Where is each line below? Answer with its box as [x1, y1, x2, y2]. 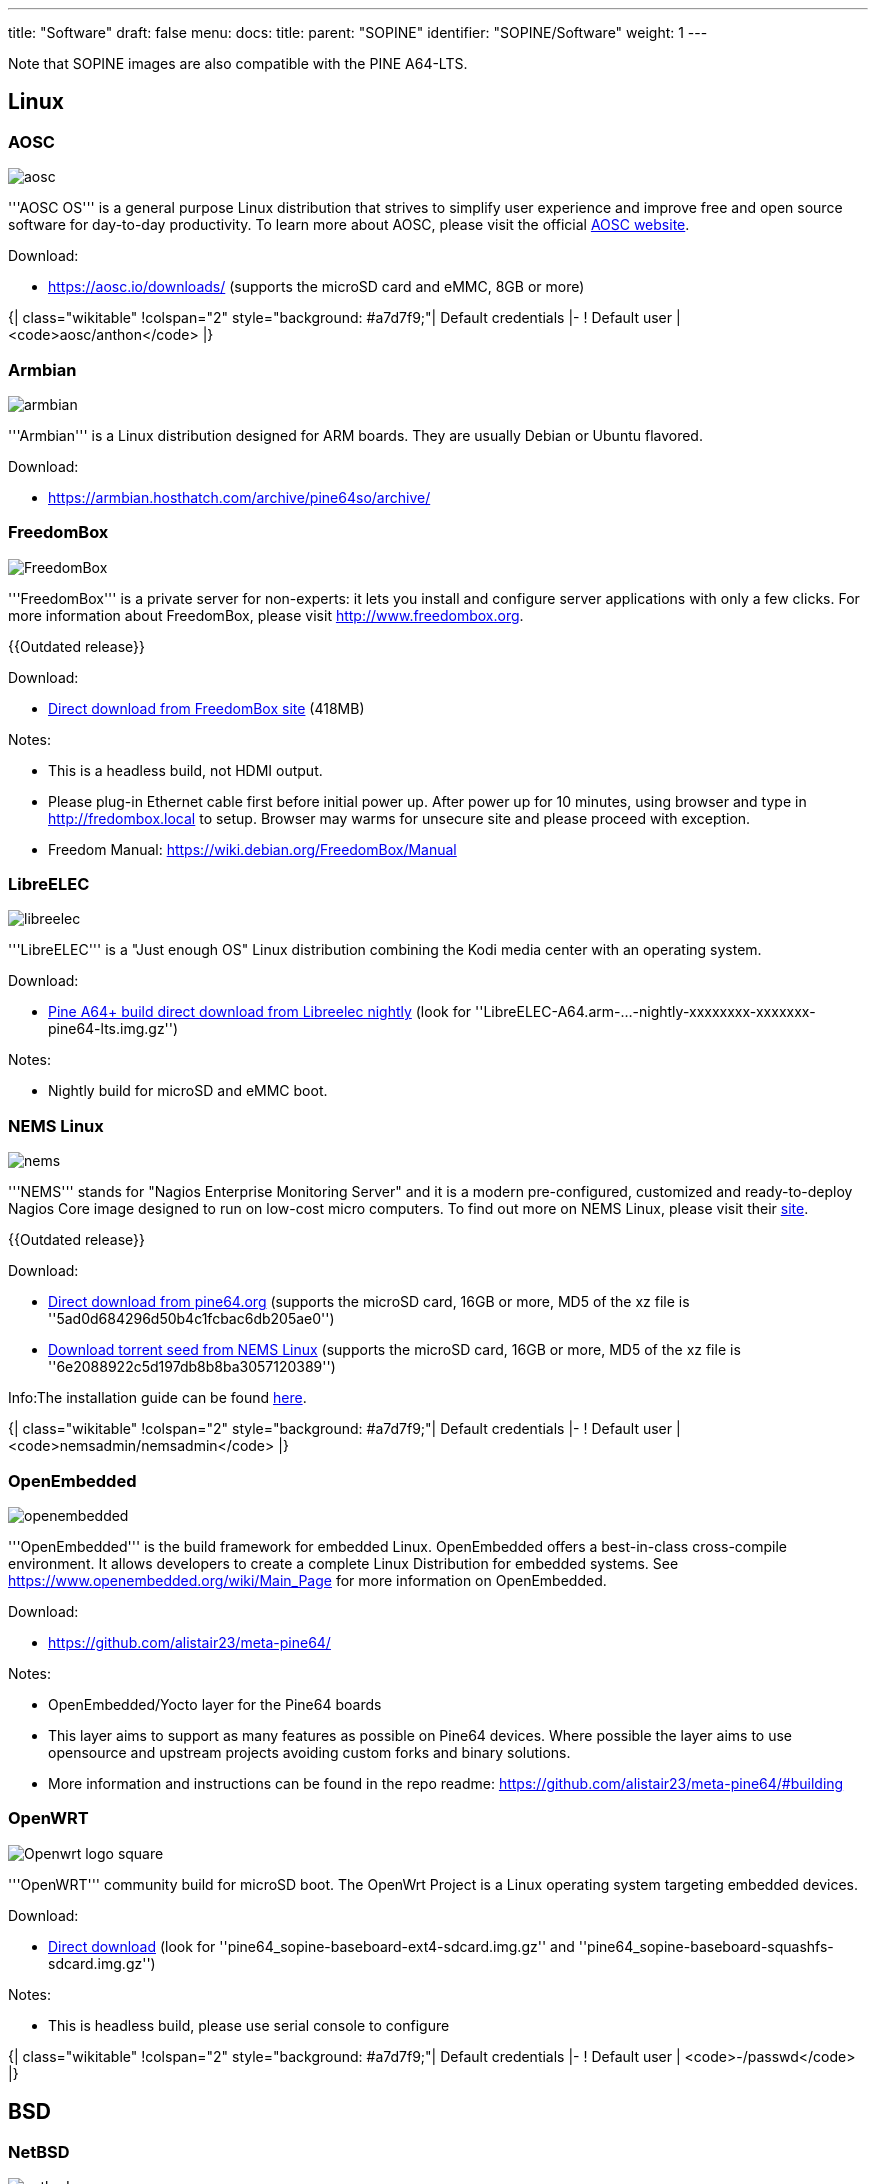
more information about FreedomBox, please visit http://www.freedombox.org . [8, 606, 524, 624]
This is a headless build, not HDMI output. [48, 761, 323, 779]
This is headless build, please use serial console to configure [48, 2016, 450, 2034]
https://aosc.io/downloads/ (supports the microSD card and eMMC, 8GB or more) [48, 278, 585, 296]
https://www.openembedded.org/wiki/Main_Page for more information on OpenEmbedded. [8, 1571, 607, 1589]
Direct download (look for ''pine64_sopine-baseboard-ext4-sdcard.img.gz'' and [48, 1937, 575, 1955]
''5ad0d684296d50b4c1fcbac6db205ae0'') [48, 1310, 335, 1328]
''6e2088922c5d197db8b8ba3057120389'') [48, 1358, 336, 1376]
